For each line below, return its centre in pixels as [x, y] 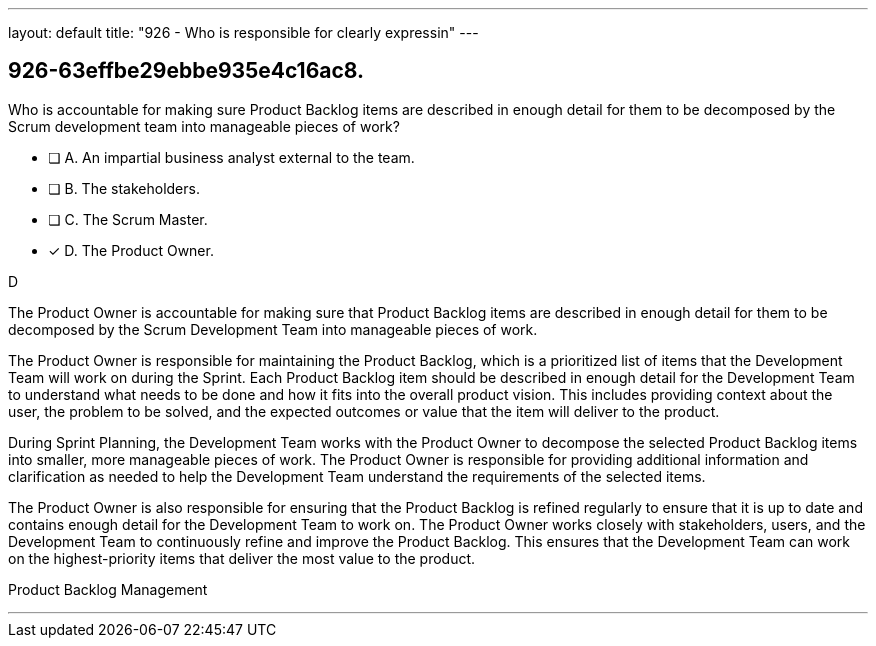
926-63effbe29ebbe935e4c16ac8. [186, 71]
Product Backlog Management [108, 589]
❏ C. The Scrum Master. [128, 219]
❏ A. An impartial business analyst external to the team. [231, 157]
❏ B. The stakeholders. [124, 188]
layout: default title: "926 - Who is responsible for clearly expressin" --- [243, 32]
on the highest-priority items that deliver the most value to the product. [242, 558]
